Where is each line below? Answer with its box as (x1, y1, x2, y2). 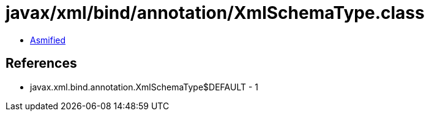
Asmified (30, 34, 66, 45)
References (6, 56, 77, 71)
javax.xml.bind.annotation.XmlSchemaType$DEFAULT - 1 (30, 81, 259, 92)
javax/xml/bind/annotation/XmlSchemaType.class (6, 2, 425, 23)
